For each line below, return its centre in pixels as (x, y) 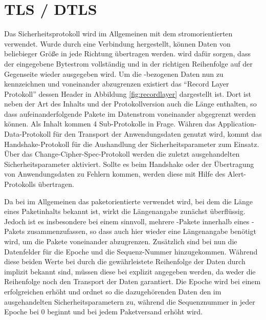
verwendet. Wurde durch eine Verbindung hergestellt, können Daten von (117, 43)
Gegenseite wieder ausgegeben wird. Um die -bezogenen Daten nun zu (114, 73)
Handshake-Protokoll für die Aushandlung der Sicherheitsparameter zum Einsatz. (132, 144)
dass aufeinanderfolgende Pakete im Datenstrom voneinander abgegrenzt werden (130, 113)
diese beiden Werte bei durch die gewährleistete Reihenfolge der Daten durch (125, 261)
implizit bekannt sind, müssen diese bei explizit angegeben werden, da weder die (130, 271)
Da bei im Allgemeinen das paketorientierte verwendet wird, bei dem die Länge (128, 201)
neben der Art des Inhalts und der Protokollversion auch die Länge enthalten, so (130, 104)
